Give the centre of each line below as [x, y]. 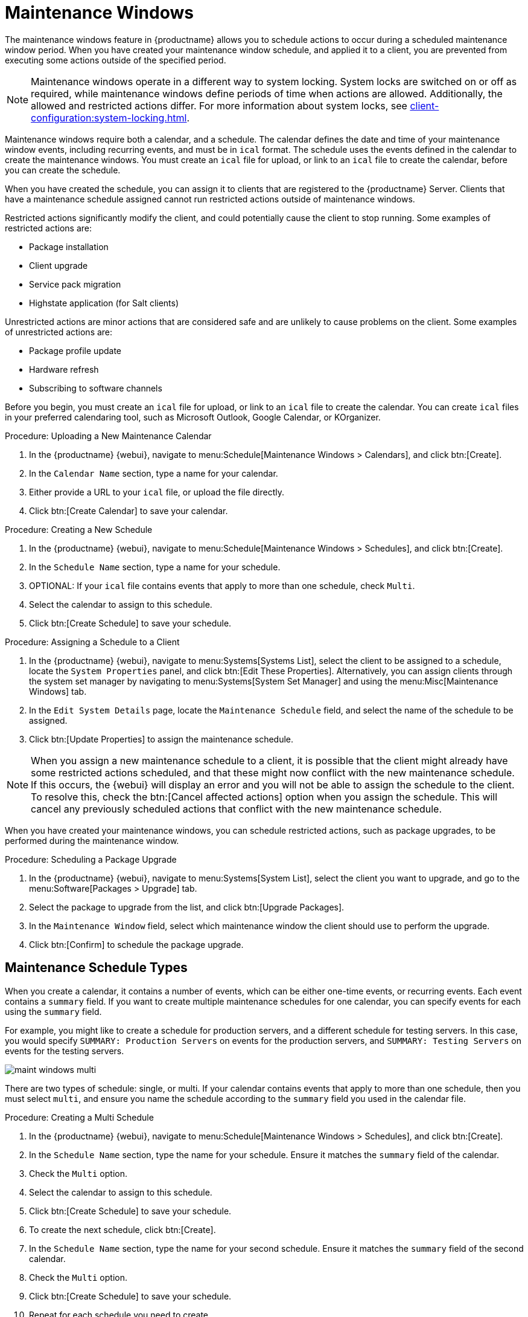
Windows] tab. [58, 691]
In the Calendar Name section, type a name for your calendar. [154, 473]
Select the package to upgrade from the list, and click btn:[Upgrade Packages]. [187, 907]
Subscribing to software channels [96, 388]
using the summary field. [53, 1011]
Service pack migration [75, 284]
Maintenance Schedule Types [96, 968]
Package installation [69, 246]
